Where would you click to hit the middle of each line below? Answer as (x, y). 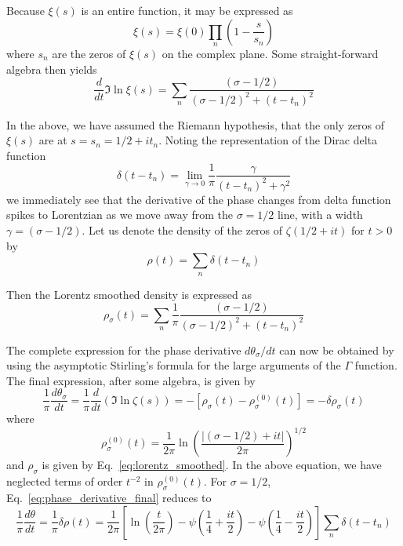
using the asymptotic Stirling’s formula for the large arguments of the (174, 365)
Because (25, 10)
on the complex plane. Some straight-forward (270, 53)
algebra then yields (52, 69)
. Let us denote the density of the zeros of (182, 229)
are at (53, 140)
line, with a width (320, 215)
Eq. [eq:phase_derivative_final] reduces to (109, 498)
